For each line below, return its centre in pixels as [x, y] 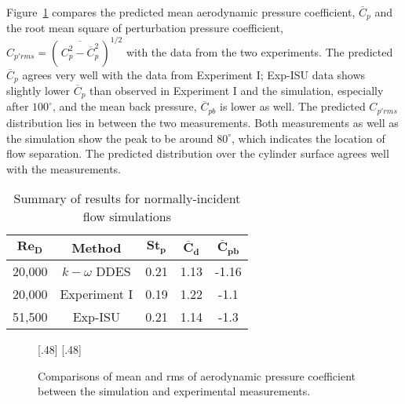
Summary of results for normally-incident [127, 198]
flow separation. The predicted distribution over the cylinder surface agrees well [198, 153]
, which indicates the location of [308, 138]
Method [97, 248]
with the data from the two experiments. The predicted [259, 51]
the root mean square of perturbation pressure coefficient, [145, 28]
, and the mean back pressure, [124, 106]
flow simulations [127, 217]
